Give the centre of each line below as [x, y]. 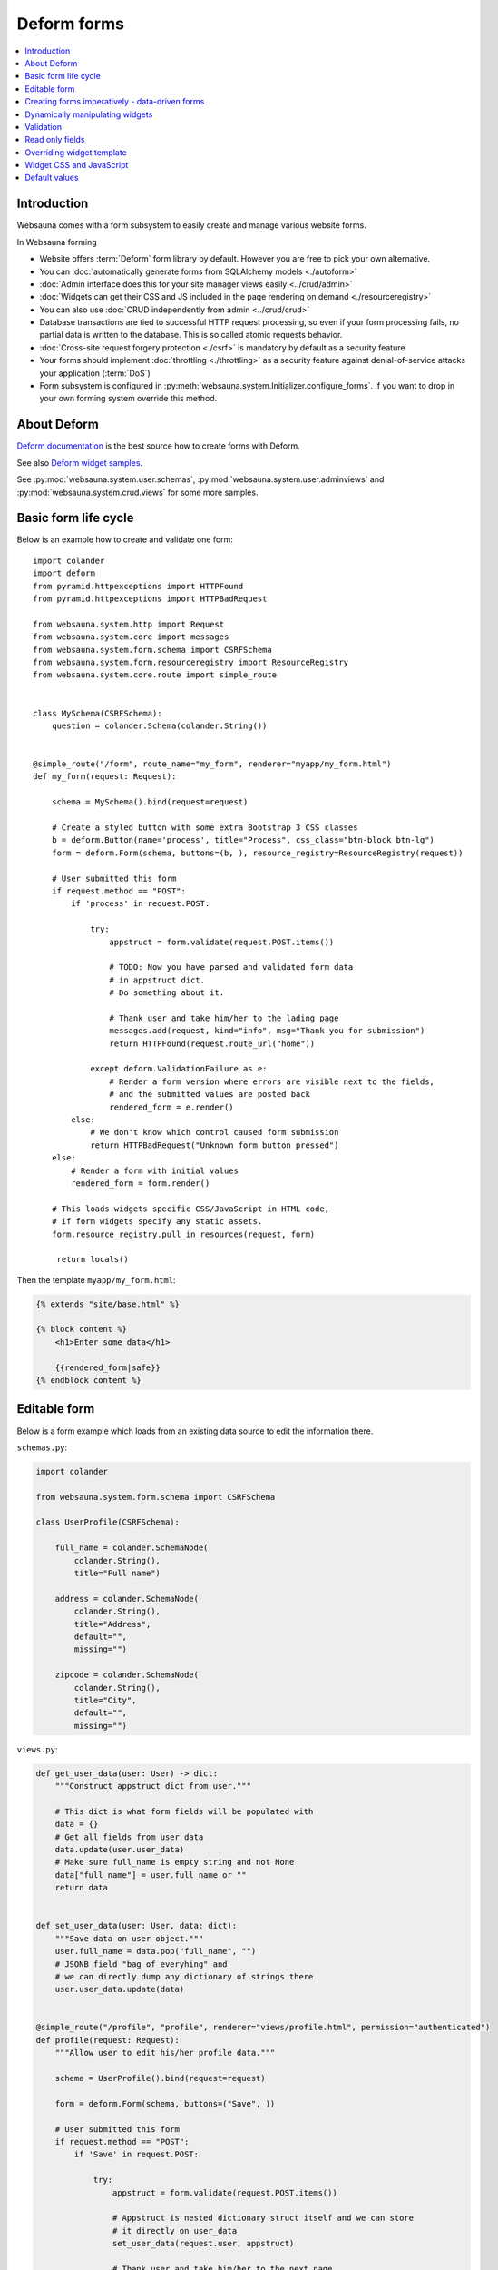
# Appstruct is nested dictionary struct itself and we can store [263, 2218]
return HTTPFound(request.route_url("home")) [212, 1043]
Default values [52, 178]
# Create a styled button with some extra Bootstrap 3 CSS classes [205, 828]
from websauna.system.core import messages [131, 637]
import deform [64, 573]
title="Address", [112, 1624]
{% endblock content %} [89, 1381]
